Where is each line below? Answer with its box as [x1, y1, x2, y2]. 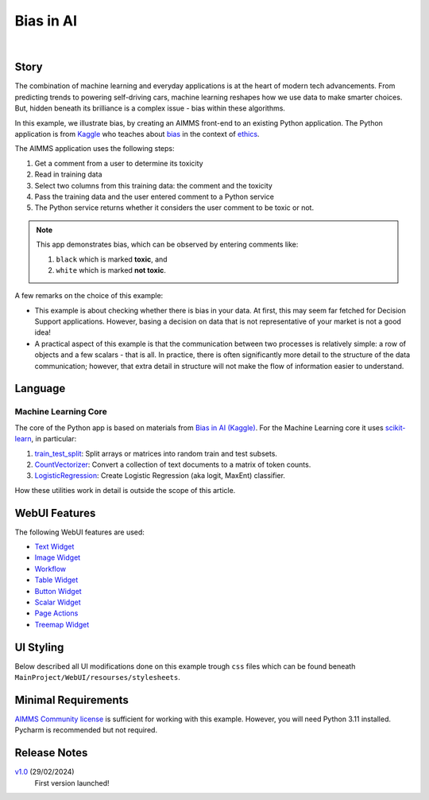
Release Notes [14, 746, 88, 759]
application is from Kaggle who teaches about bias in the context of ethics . [14, 130, 260, 139]
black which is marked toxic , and [56, 254, 168, 264]
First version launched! [34, 778, 110, 787]
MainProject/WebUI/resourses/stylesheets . [14, 673, 180, 682]
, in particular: [31, 434, 77, 444]
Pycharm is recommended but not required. [14, 725, 158, 735]
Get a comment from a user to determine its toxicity [34, 158, 203, 168]
